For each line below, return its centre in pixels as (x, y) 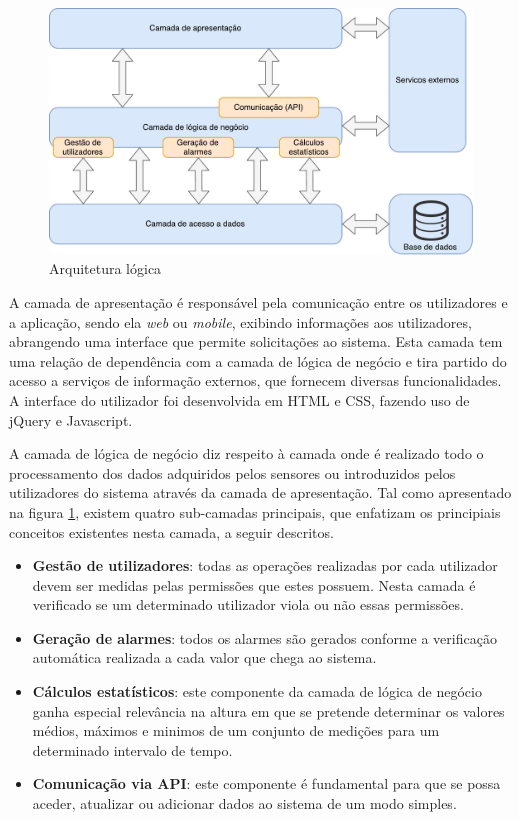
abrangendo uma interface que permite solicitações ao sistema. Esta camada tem (256, 341)
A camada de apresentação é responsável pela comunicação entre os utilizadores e (258, 301)
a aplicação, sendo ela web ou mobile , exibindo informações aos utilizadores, (240, 321)
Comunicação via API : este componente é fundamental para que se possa (266, 783)
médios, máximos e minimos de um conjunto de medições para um (236, 730)
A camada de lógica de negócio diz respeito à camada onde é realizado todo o (246, 453)
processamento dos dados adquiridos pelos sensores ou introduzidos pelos (232, 472)
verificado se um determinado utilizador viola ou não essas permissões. (248, 604)
